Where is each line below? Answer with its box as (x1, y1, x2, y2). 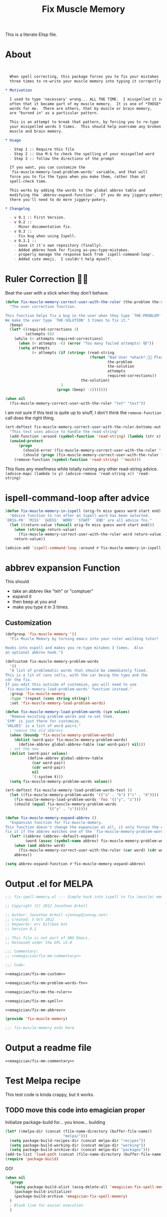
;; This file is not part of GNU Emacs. (5, 935, 90, 940)
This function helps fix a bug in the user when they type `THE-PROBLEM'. (5, 313, 164, 318)
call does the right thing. (5, 415, 55, 421)
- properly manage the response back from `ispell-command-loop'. (14, 252, 155, 257)
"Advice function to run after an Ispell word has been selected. (9, 513, 150, 518)
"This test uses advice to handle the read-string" (9, 429, 119, 434)
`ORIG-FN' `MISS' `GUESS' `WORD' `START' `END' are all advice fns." (5, 518, 153, 523)
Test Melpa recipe (5, 1075, 81, 1087)
